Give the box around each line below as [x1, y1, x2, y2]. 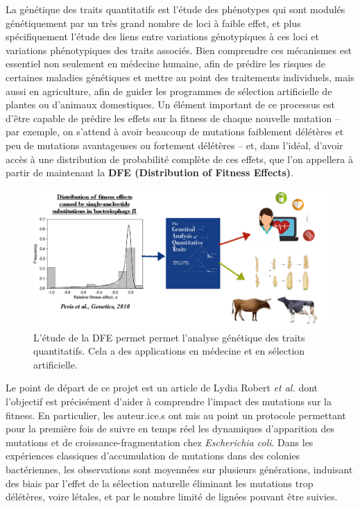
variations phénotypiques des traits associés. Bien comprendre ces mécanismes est [6, 42, 352, 57]
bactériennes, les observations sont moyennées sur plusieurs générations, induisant [6, 462, 353, 476]
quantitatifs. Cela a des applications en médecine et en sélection [33, 344, 305, 358]
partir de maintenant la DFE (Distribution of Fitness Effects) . [6, 165, 293, 180]
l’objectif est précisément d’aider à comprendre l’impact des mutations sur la [6, 394, 332, 409]
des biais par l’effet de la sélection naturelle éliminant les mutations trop [6, 475, 314, 490]
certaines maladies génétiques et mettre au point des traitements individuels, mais [6, 69, 354, 84]
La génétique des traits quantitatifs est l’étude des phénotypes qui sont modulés [6, 2, 345, 16]
